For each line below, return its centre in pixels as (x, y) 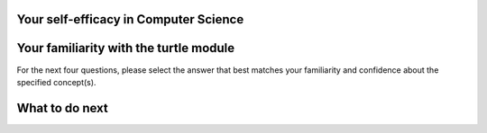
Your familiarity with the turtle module (126, 48)
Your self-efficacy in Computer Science (130, 19)
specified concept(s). (56, 82)
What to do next (62, 108)
